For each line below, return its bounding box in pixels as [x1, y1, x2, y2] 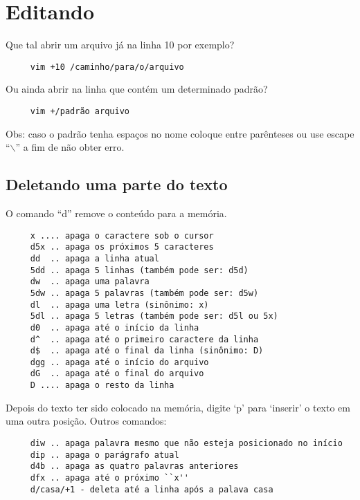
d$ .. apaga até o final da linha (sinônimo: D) [30, 346, 264, 356]
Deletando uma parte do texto [6, 174, 228, 195]
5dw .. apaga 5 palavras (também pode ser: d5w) [30, 288, 259, 298]
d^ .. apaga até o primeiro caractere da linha [30, 334, 259, 344]
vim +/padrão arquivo [30, 106, 129, 116]
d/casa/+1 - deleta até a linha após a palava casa [30, 484, 273, 494]
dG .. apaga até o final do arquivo [30, 369, 204, 379]
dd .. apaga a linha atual [30, 253, 159, 263]
